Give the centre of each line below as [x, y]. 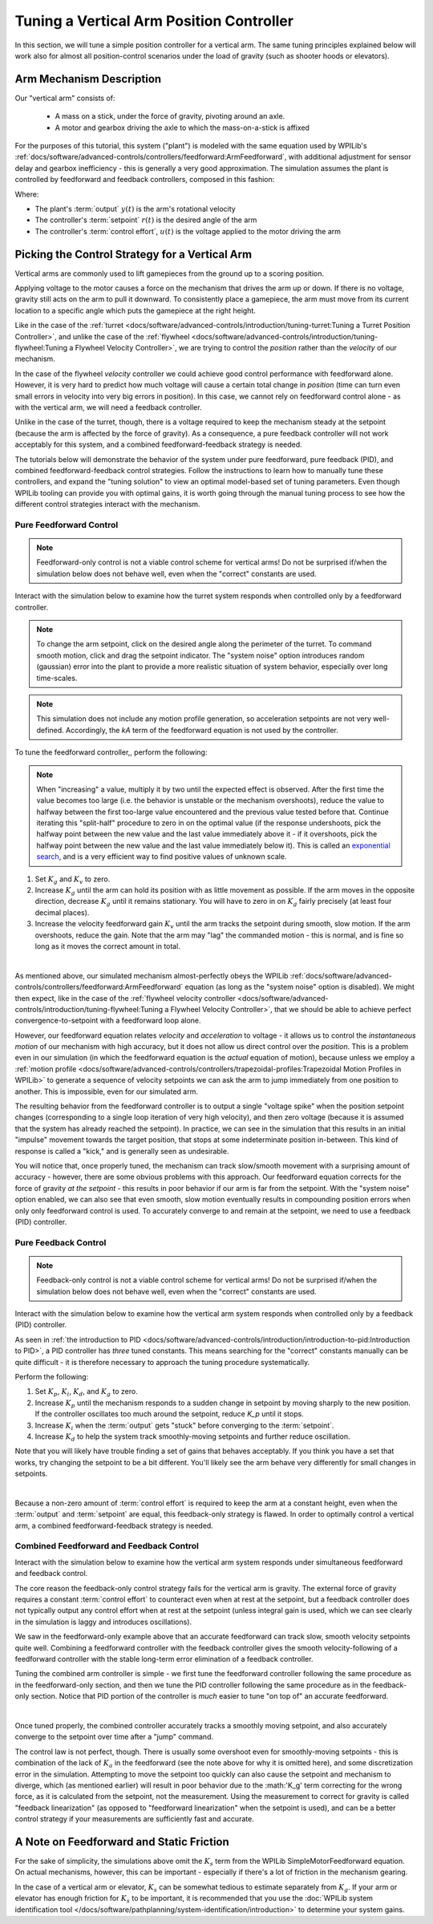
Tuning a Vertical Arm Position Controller [154, 21]
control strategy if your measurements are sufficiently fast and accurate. [134, 1819]
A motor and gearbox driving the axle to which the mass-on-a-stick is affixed [182, 128]
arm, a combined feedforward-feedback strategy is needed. [114, 1525]
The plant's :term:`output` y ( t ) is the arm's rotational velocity [135, 209]
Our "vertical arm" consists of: [65, 98]
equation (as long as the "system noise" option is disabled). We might [299, 987]
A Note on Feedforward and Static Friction [122, 1842]
